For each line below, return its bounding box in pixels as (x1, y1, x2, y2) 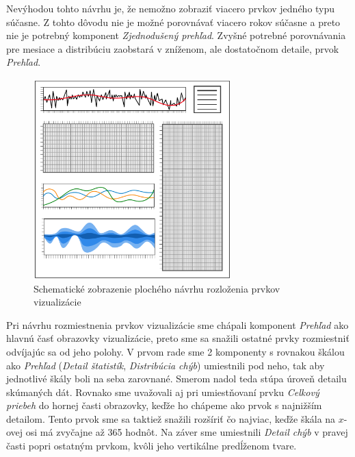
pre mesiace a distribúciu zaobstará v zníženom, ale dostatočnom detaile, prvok (6, 41, 339, 55)
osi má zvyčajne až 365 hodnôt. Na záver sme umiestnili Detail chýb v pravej (25, 425, 348, 439)
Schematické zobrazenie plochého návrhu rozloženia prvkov (34, 281, 280, 295)
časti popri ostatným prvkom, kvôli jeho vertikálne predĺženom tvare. (6, 439, 297, 453)
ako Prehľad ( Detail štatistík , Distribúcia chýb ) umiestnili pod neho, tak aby (6, 358, 325, 372)
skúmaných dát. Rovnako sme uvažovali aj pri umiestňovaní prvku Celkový (6, 384, 319, 399)
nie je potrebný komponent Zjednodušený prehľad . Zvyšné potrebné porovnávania (6, 28, 346, 42)
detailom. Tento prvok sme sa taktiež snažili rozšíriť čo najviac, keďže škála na (6, 411, 336, 425)
